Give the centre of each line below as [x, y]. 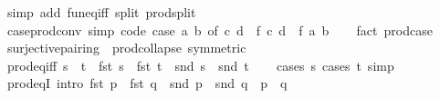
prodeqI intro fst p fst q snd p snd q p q [147, 83]
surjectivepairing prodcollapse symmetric [126, 48]
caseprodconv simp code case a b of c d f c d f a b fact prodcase [220, 29]
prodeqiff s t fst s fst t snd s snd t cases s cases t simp [200, 65]
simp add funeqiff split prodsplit [101, 12]
